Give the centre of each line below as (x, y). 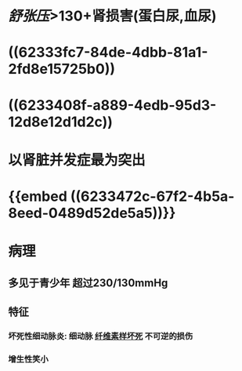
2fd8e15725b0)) (62, 69)
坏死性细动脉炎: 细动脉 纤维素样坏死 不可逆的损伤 (101, 336)
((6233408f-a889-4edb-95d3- (112, 105)
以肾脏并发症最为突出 (77, 160)
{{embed (38, 196)
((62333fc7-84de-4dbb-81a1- (108, 53)
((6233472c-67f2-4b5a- (152, 196)
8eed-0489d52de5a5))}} (92, 213)
